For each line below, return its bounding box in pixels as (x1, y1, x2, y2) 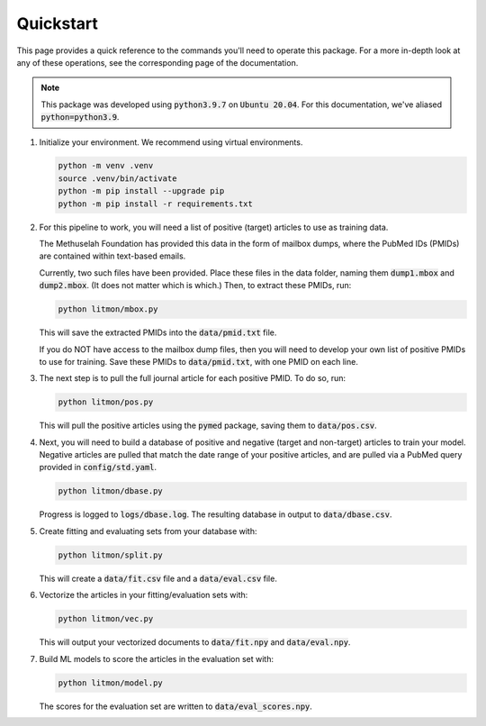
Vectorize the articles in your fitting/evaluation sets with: (39, 590, 248, 601)
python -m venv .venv (58, 160, 154, 171)
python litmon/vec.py (58, 613, 154, 624)
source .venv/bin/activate (58, 173, 177, 184)
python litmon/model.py (58, 677, 164, 688)
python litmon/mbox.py (58, 304, 158, 314)
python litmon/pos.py (58, 397, 154, 407)
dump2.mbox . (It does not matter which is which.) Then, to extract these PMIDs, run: (39, 280, 352, 291)
